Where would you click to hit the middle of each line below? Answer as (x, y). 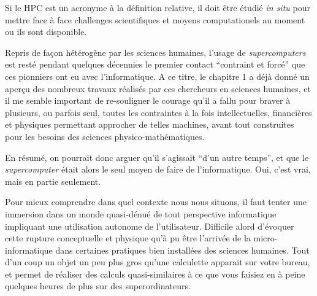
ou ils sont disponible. (46, 32)
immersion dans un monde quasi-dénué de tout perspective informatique (141, 213)
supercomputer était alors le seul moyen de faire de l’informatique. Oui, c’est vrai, (158, 169)
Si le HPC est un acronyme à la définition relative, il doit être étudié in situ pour (158, 7)
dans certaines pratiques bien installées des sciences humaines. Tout (182, 250)
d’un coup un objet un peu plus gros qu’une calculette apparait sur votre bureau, (158, 262)
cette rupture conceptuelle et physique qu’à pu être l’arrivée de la (128, 238)
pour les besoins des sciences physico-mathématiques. (105, 136)
